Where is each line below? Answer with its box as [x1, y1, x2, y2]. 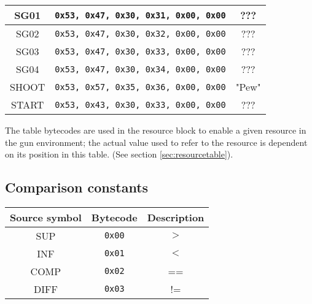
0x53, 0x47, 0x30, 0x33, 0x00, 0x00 [55, 46, 226, 56]
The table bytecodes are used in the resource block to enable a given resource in [5, 124, 306, 136]
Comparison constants [5, 178, 149, 197]
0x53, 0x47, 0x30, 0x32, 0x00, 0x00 [55, 28, 226, 39]
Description [147, 210, 205, 224]
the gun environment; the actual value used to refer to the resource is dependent [5, 135, 308, 148]
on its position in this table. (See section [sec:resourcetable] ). [5, 148, 233, 161]
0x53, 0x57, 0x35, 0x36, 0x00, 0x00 [55, 82, 226, 92]
